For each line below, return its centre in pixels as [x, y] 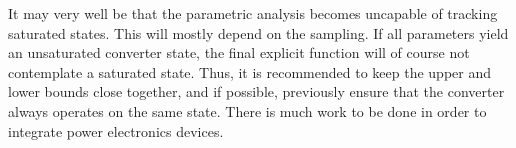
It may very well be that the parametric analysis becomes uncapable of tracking [253, 13]
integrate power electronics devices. [116, 130]
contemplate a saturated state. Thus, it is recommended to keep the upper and [249, 71]
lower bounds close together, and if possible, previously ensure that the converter [256, 91]
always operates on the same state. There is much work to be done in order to [247, 110]
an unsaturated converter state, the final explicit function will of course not [239, 52]
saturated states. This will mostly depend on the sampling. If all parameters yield [258, 32]
